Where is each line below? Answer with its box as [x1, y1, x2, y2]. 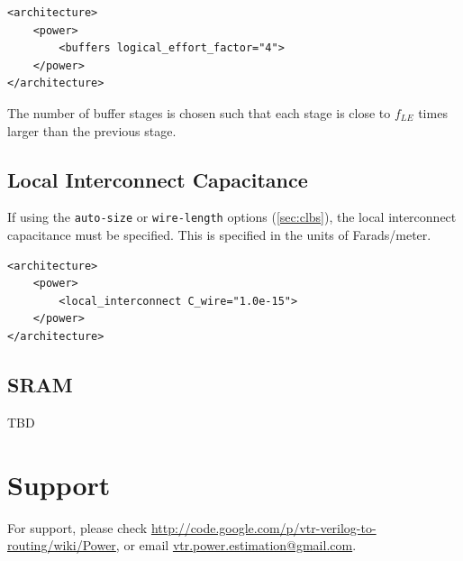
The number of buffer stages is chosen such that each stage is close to [7, 103, 391, 122]
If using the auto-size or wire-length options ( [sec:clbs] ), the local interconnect [7, 207, 457, 226]
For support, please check [7, 518, 148, 537]
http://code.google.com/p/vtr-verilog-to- [150, 518, 377, 537]
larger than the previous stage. [7, 121, 177, 140]
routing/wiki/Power [7, 536, 116, 555]
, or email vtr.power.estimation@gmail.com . [115, 536, 357, 555]
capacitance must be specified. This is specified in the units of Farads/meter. [7, 225, 431, 244]
